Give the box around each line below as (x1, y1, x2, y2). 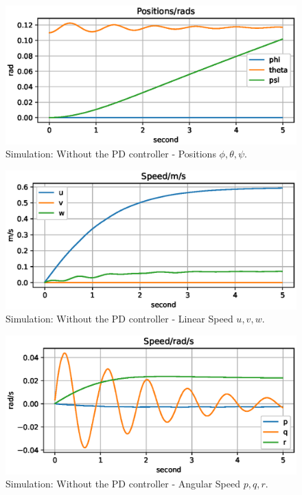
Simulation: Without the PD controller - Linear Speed (5, 311, 233, 326)
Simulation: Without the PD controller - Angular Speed (5, 476, 241, 491)
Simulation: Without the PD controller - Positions (5, 146, 216, 161)
